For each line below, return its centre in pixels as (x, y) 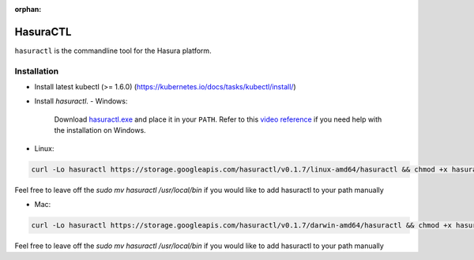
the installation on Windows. (100, 130)
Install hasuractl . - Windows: (81, 101)
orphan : (28, 9)
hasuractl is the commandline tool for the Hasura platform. (113, 51)
